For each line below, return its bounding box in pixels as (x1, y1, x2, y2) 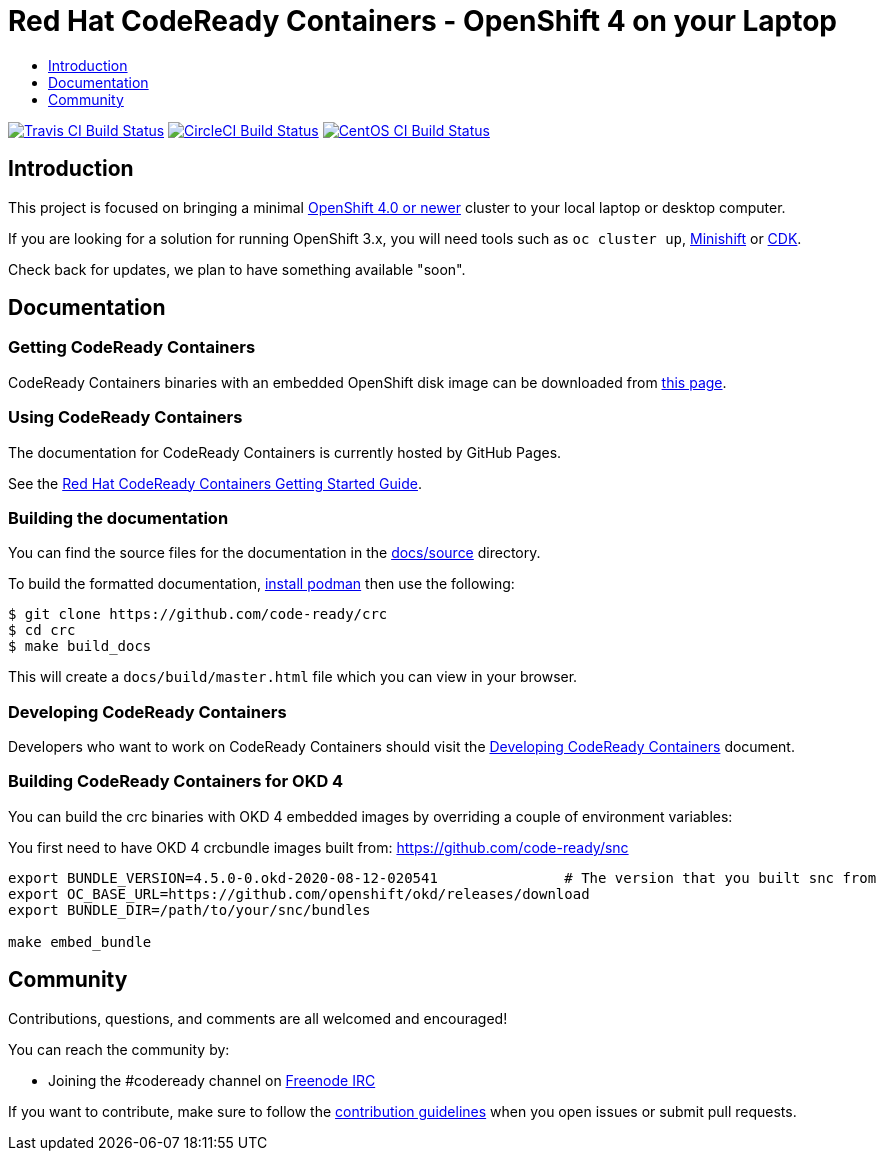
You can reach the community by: (8, 1040, 230, 1058)
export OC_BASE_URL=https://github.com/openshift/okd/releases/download (8, 885, 590, 902)
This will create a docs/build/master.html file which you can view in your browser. (8, 668, 578, 686)
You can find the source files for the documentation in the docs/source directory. (8, 544, 541, 562)
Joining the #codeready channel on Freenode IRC (48, 1071, 376, 1089)
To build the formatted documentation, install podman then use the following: (8, 575, 515, 593)
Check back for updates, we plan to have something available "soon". (8, 260, 466, 278)
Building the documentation (8, 507, 229, 528)
